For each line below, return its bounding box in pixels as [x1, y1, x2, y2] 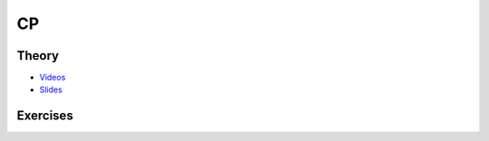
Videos [39, 72, 66, 83]
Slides [39, 84, 62, 95]
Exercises [16, 108, 74, 124]
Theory [16, 48, 60, 63]
